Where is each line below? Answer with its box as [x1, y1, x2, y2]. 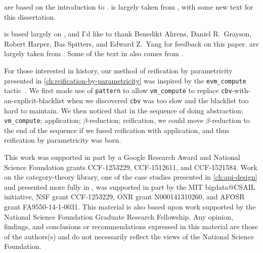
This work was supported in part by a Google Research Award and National [4, 151, 240, 162]
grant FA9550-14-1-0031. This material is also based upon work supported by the [4, 201, 256, 212]
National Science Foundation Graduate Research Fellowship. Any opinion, [4, 211, 233, 222]
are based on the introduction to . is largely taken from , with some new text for [4, 2, 253, 12]
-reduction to [209, 115, 250, 125]
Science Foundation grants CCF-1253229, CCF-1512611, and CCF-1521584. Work [4, 161, 257, 172]
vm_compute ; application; [4, 115, 81, 125]
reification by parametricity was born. [4, 135, 121, 145]
